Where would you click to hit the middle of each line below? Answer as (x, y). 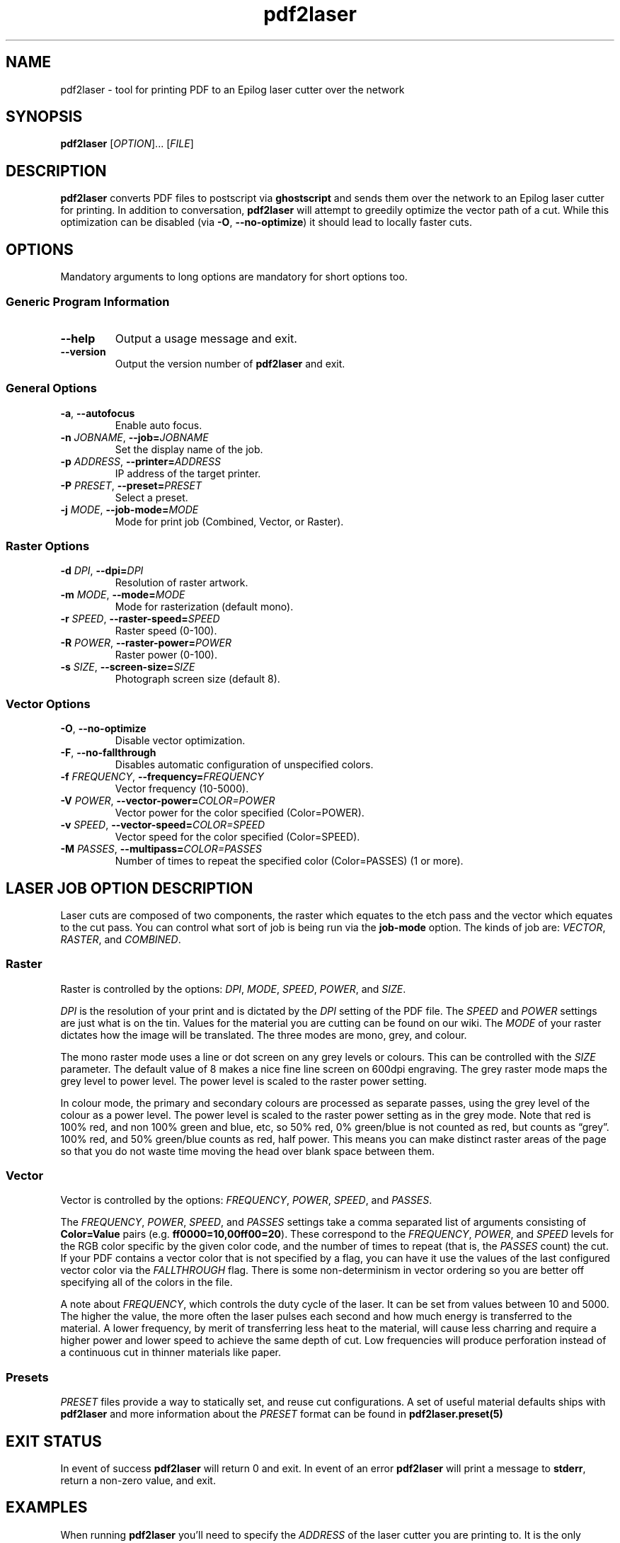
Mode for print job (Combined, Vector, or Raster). (229, 521)
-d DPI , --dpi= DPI (102, 571)
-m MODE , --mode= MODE (123, 595)
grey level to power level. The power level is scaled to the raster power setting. (244, 1081)
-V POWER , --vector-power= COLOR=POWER (168, 801)
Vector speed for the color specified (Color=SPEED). (237, 837)
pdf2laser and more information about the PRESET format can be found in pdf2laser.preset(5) (282, 1414)
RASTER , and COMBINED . (121, 939)
